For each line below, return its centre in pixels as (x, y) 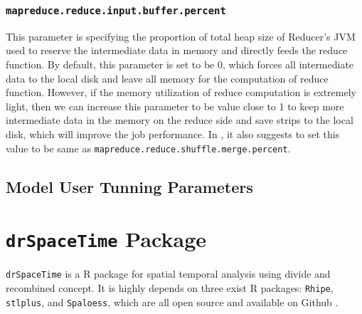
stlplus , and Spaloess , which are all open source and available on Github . (172, 302)
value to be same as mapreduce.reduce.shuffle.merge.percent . (148, 148)
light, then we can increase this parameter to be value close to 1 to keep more (175, 106)
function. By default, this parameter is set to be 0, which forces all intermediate (180, 64)
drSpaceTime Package (106, 239)
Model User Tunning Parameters (129, 186)
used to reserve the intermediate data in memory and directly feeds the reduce (177, 50)
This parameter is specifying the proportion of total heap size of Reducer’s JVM (181, 36)
